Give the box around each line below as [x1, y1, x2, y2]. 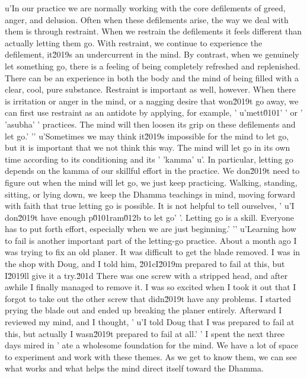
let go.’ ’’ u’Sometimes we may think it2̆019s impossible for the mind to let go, [5, 129, 289, 142]
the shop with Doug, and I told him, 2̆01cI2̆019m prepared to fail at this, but [5, 258, 285, 270]
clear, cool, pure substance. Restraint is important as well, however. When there [5, 83, 296, 96]
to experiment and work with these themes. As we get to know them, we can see [5, 350, 297, 363]
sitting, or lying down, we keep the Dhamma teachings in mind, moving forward [5, 188, 296, 200]
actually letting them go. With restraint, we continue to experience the [5, 36, 263, 49]
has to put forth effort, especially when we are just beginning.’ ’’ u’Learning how [5, 223, 296, 235]
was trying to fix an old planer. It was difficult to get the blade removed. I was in [5, 246, 300, 258]
